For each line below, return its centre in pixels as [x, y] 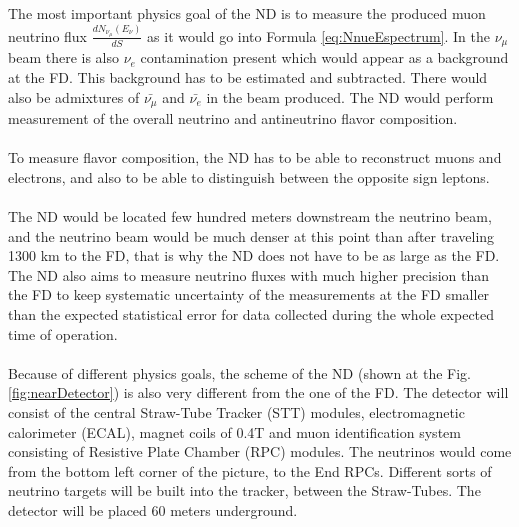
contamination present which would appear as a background [324, 57]
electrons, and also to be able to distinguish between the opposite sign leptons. [249, 176]
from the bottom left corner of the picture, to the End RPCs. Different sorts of [250, 470]
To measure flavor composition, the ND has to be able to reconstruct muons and [255, 157]
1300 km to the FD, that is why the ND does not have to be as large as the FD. [254, 255]
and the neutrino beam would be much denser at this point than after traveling [251, 235]
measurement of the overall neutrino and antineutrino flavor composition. [233, 118]
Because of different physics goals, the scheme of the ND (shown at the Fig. [240, 372]
